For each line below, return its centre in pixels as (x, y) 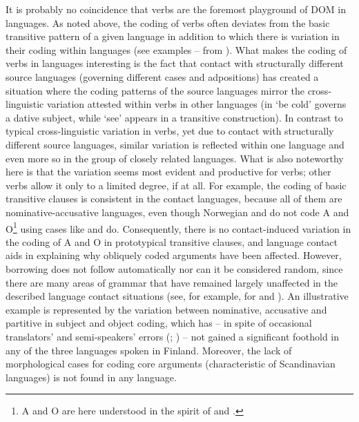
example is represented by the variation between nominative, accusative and (166, 309)
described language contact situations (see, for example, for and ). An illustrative (177, 296)
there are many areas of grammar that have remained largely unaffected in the (172, 282)
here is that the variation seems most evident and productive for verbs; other (168, 172)
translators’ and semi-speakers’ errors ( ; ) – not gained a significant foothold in (173, 336)
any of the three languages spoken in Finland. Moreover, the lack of (149, 350)
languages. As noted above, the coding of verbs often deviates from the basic (168, 22)
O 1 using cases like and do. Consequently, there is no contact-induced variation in (178, 227)
